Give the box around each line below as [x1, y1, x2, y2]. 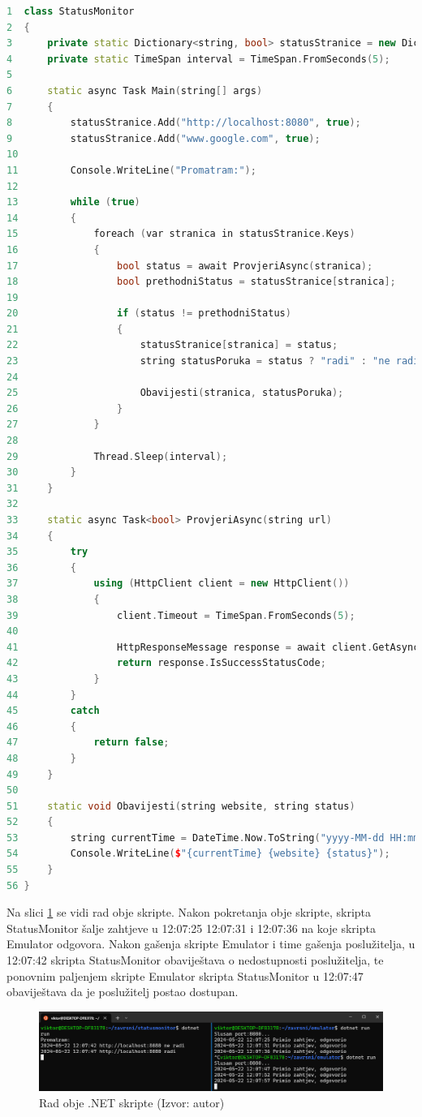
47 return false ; [6, 737, 170, 749]
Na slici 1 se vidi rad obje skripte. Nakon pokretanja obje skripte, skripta [6, 904, 372, 921]
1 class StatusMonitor [6, 6, 135, 17]
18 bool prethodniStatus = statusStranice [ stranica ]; [6, 276, 396, 288]
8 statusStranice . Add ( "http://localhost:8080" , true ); [6, 117, 361, 129]
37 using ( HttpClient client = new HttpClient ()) [6, 578, 350, 590]
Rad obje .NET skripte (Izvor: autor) [39, 1093, 225, 1111]
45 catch [6, 705, 100, 717]
